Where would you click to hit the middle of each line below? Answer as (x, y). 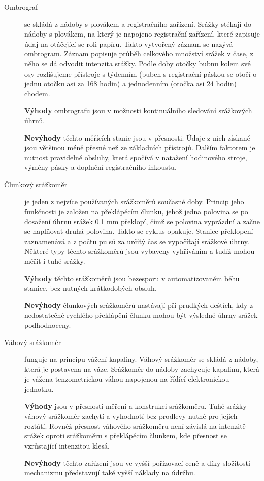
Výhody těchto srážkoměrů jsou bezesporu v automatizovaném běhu (132, 278)
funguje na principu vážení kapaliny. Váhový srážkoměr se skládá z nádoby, (141, 359)
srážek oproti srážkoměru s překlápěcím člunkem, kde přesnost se (126, 436)
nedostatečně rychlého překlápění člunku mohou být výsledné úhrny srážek (141, 315)
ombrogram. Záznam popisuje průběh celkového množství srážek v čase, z (139, 54)
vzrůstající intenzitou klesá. (67, 445)
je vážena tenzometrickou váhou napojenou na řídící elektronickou (127, 379)
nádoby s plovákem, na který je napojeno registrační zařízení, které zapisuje (142, 34)
